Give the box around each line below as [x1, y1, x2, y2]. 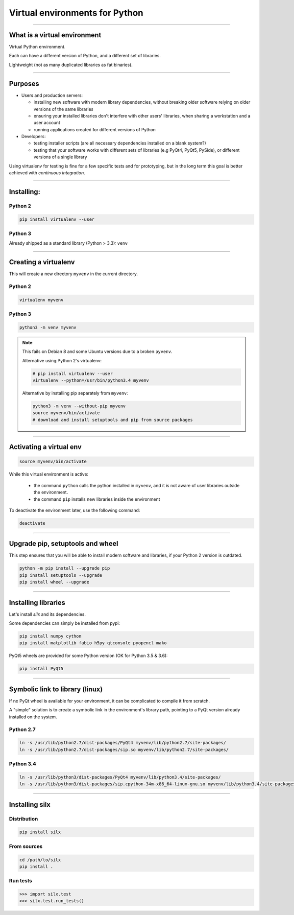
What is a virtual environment [9, 31, 101, 39]
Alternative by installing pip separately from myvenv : [22, 390, 128, 396]
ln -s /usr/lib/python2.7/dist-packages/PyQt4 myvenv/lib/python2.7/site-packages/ [19, 740, 226, 746]
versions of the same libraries [33, 106, 94, 112]
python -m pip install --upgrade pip [19, 565, 110, 571]
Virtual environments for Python [9, 7, 144, 18]
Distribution [9, 815, 38, 822]
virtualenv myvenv [19, 297, 64, 303]
